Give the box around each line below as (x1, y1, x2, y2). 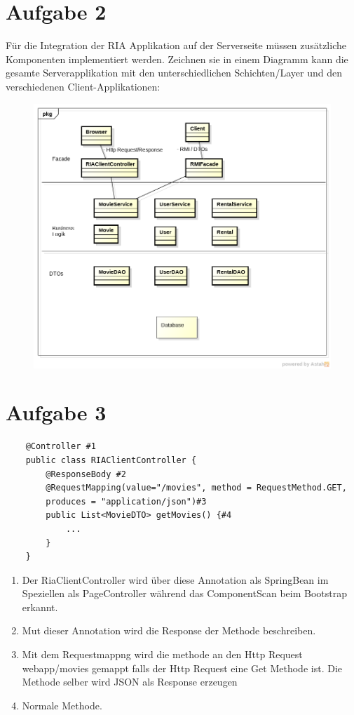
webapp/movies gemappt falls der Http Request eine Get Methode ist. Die (22, 660, 342, 675)
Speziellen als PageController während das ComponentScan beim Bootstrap (22, 586, 347, 601)
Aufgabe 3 (6, 398, 107, 427)
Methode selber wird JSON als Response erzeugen (22, 674, 238, 689)
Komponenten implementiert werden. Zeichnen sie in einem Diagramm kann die (6, 51, 348, 66)
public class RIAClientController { (25, 455, 197, 465)
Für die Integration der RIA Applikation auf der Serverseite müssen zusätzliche (6, 38, 346, 53)
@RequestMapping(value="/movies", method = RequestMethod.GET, (46, 483, 347, 493)
